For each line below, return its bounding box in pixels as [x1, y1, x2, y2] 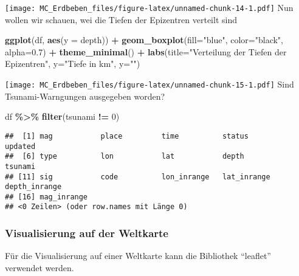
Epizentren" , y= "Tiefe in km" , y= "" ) [5, 57, 140, 70]
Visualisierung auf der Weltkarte [5, 226, 168, 241]
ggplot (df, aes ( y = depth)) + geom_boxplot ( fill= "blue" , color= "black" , [5, 33, 284, 46]
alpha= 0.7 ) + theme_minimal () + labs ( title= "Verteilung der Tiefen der [5, 45, 287, 58]
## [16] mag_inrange [5, 192, 88, 201]
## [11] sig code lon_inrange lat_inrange [5, 172, 270, 181]
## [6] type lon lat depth [5, 152, 244, 161]
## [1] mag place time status [5, 131, 249, 140]
